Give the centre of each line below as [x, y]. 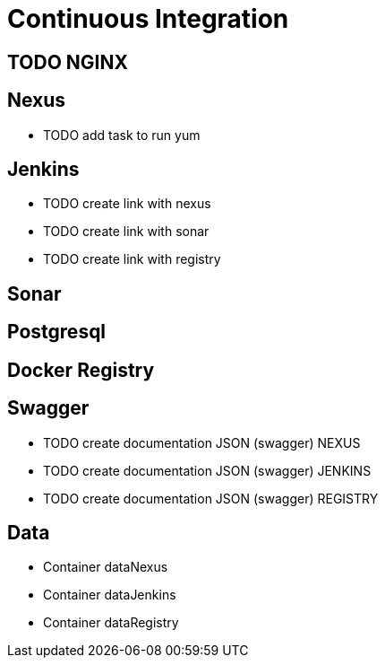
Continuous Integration [148, 19]
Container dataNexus [106, 567]
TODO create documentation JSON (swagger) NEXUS [202, 442]
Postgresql [57, 332]
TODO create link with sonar [126, 232]
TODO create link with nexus [127, 204]
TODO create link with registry [132, 259]
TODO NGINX [68, 62]
